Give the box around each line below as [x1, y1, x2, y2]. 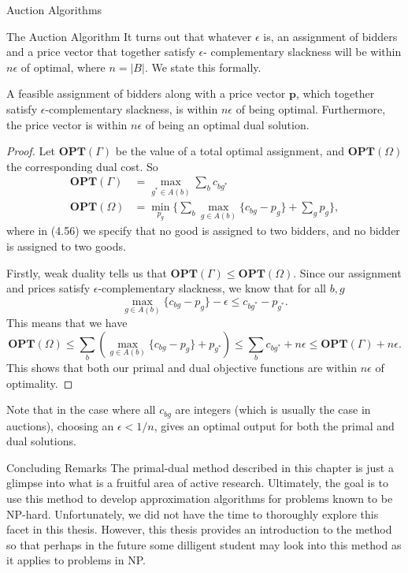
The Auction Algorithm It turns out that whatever [6, 28, 252, 44]
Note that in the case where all [6, 401, 156, 418]
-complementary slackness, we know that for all [98, 280, 327, 296]
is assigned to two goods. [6, 238, 126, 255]
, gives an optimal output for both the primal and [154, 417, 395, 433]
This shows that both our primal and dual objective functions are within [6, 359, 357, 375]
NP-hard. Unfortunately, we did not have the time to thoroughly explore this [6, 505, 379, 522]
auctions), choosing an [6, 417, 114, 433]
